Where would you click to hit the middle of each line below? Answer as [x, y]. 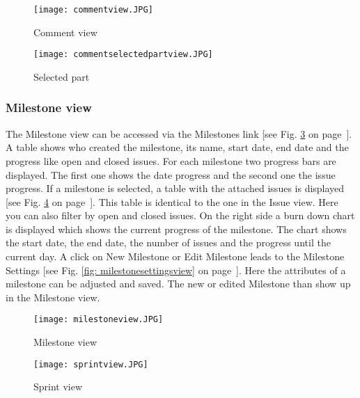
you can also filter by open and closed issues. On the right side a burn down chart [180, 215]
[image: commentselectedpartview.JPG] [123, 55]
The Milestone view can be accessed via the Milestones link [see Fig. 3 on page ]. [179, 133]
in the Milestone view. [53, 297]
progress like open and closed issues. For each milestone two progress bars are [171, 160]
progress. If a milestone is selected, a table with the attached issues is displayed [175, 188]
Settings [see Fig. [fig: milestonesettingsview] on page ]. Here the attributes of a [176, 270]
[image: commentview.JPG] [93, 10]
